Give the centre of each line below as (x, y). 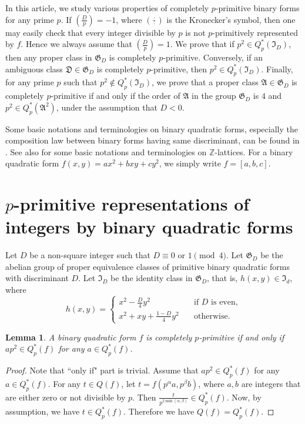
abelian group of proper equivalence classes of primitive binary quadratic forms (148, 266)
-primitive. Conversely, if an (213, 57)
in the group (214, 96)
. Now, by (244, 397)
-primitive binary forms (257, 8)
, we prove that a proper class (205, 82)
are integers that (271, 384)
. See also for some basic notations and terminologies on (106, 151)
